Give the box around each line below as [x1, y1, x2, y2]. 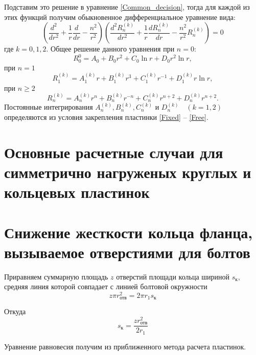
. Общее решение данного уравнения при [46, 43, 175, 54]
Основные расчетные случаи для [4, 141, 223, 162]
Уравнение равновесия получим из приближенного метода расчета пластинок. [4, 341, 246, 351]
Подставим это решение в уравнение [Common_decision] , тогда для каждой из [4, 2, 250, 12]
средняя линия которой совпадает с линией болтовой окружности [4, 281, 207, 292]
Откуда [4, 306, 26, 317]
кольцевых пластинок [4, 182, 150, 202]
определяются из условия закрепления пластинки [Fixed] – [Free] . [4, 111, 208, 122]
